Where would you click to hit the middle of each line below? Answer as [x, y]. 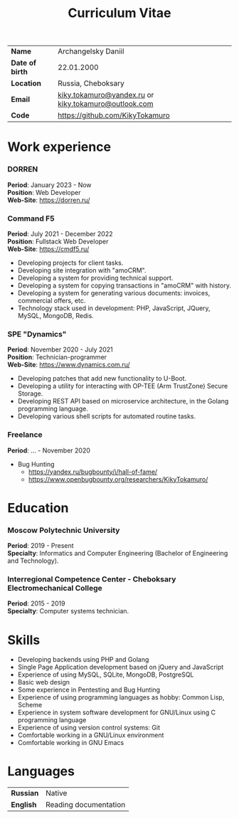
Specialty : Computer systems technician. [68, 611]
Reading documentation [85, 805]
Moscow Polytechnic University [64, 530]
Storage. [30, 393]
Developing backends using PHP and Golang [83, 660]
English [24, 805]
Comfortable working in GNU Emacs [71, 743]
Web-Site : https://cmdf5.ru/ [48, 249]
